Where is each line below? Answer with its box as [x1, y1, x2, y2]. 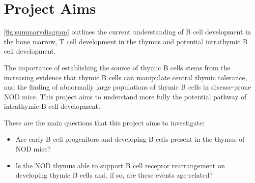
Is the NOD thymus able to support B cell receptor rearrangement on [15, 160, 225, 170]
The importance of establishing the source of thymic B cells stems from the [4, 62, 230, 72]
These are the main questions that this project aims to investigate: [4, 117, 205, 127]
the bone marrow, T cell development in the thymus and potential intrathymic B [4, 36, 248, 46]
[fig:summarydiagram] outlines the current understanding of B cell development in [4, 27, 251, 37]
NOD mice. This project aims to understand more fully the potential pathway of [4, 91, 247, 101]
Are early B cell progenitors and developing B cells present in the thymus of [15, 134, 245, 144]
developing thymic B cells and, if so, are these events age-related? [15, 170, 213, 180]
